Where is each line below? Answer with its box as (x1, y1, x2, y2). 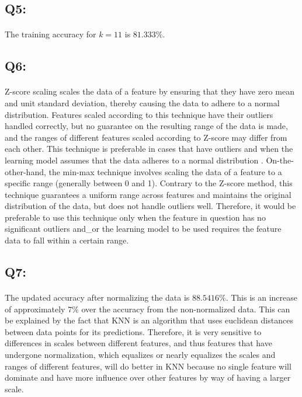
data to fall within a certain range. (5, 234, 129, 246)
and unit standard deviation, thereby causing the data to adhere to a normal (5, 96, 280, 109)
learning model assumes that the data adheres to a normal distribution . (5, 154, 263, 166)
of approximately (5, 302, 65, 315)
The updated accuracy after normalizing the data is (5, 291, 190, 304)
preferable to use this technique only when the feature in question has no (5, 211, 266, 223)
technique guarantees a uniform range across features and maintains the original (5, 188, 291, 200)
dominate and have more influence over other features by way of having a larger (5, 371, 291, 384)
